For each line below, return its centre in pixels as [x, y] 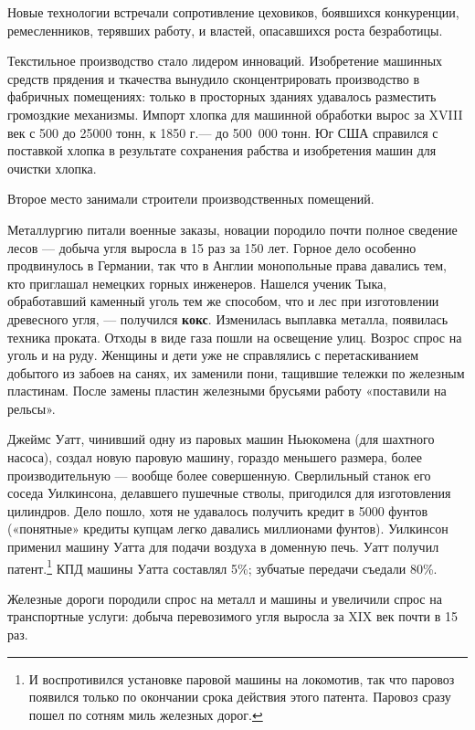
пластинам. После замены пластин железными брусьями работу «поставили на [227, 391]
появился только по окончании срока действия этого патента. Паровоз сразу [240, 697]
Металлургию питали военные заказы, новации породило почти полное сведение [232, 229]
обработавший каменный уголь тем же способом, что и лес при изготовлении [223, 301]
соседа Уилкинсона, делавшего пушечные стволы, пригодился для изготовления [229, 493]
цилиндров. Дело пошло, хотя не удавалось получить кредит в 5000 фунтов [218, 510]
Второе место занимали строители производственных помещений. [191, 199]
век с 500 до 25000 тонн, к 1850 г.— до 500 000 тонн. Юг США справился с [223, 132]
